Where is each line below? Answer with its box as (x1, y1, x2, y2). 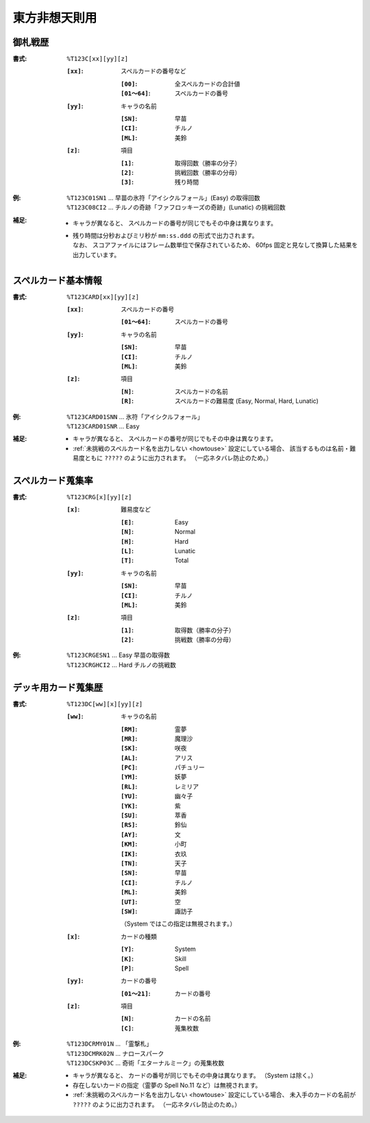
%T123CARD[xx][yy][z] (66, 293, 140, 301)
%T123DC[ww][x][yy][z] (66, 700, 143, 708)
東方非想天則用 (12, 10, 97, 25)
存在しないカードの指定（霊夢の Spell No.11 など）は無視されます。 (73, 1080, 262, 1089)
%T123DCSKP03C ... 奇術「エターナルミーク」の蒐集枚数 (66, 1059, 225, 1067)
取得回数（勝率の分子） (175, 158, 241, 167)
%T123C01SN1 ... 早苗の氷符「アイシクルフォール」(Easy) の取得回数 (66, 193, 260, 202)
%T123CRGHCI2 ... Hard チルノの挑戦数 (66, 660, 176, 668)
